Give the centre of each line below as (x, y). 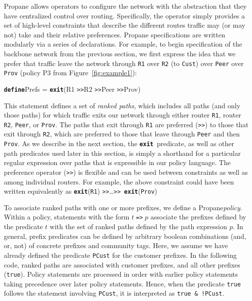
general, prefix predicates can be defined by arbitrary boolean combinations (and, (125, 236)
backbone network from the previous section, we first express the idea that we (120, 53)
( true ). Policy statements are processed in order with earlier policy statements (121, 274)
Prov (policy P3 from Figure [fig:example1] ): (70, 73)
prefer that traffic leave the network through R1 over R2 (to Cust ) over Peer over (124, 63)
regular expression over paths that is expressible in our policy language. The (117, 162)
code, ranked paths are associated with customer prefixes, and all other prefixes (122, 264)
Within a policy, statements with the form (67, 217)
